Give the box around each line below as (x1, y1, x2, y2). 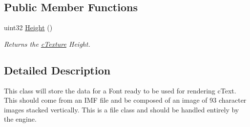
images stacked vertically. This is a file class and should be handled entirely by (4, 104, 239, 114)
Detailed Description (4, 62, 111, 77)
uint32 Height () (4, 22, 53, 33)
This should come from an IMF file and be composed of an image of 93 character (4, 95, 247, 105)
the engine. (4, 114, 37, 124)
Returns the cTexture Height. (4, 38, 90, 49)
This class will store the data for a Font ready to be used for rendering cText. (4, 85, 236, 95)
